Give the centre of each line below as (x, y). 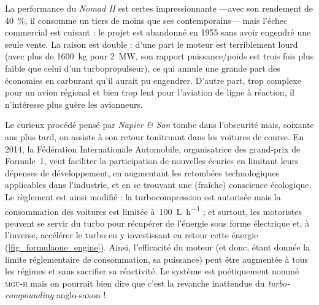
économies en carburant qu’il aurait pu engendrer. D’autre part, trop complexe (153, 80)
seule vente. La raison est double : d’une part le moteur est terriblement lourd (152, 44)
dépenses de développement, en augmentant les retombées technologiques (142, 172)
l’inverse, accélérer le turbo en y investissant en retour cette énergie (132, 235)
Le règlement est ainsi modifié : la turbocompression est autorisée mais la (143, 196)
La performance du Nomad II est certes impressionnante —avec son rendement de (159, 8)
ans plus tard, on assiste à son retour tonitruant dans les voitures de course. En (154, 136)
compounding (29, 295)
